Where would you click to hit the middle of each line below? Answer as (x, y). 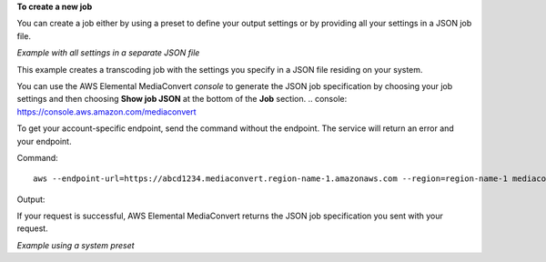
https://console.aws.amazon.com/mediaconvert (106, 111)
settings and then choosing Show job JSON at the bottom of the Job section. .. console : (182, 99)
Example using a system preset (76, 245)
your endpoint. (44, 141)
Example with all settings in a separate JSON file (108, 53)
